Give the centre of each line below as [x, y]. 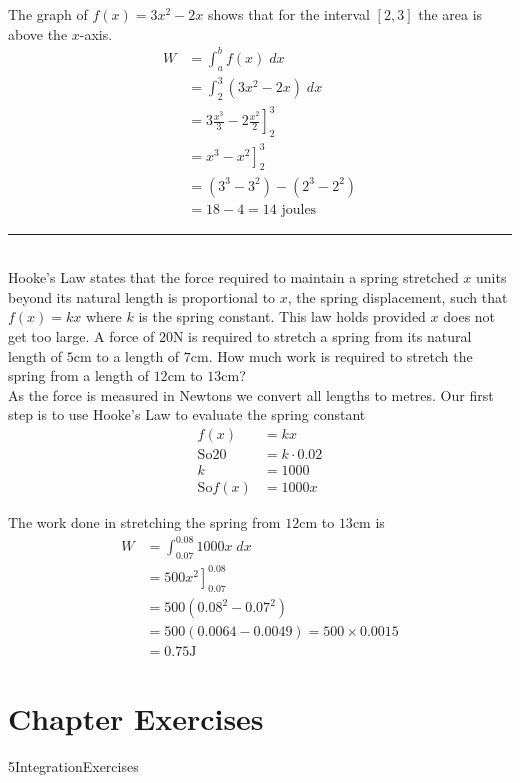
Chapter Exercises [136, 717]
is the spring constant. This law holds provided [282, 316]
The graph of [48, 14]
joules [299, 209]
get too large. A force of [81, 335]
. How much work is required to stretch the [340, 355]
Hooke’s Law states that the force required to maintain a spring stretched [233, 277]
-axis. [96, 33]
